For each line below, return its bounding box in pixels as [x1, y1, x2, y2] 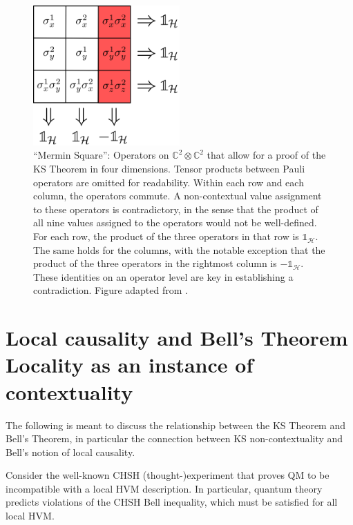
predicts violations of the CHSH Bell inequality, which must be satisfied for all [6, 495, 338, 509]
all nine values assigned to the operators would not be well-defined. [33, 215, 317, 230]
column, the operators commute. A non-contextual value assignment [33, 188, 322, 203]
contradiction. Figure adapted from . [33, 283, 188, 297]
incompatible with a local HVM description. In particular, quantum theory [6, 481, 323, 495]
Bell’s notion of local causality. [6, 444, 135, 459]
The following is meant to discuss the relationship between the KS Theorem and [6, 417, 345, 432]
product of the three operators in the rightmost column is [33, 256, 277, 270]
